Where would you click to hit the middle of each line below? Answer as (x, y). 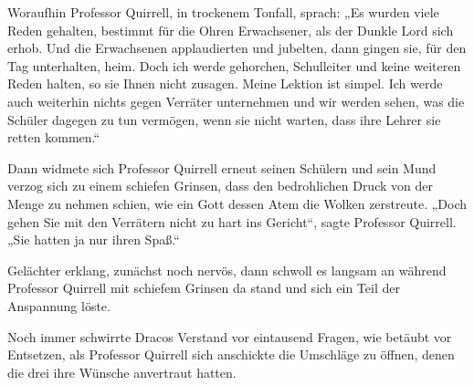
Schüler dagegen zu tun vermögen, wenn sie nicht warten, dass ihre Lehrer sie (224, 119)
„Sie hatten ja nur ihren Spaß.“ (94, 239)
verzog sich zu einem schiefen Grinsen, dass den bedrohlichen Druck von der (220, 186)
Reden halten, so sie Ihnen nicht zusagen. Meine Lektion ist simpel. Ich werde (225, 83)
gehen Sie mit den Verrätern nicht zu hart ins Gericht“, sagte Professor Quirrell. (232, 221)
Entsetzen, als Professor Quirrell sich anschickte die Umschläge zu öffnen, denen (231, 354)
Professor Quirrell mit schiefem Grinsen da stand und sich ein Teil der (204, 288)
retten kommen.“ (54, 137)
